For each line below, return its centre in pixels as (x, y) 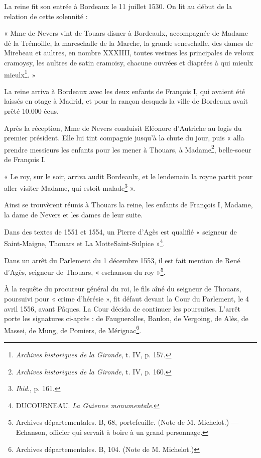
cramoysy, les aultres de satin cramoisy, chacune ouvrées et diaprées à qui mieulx (129, 62)
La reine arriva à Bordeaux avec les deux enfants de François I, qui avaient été (125, 91)
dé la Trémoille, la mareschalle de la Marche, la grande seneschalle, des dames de (128, 43)
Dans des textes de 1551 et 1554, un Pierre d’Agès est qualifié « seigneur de (120, 231)
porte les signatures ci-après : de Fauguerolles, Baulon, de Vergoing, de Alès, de (126, 318)
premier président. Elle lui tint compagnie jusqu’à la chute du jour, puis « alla (124, 138)
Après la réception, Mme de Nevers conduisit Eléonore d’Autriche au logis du (123, 128)
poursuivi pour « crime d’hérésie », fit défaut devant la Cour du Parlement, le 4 (126, 298)
